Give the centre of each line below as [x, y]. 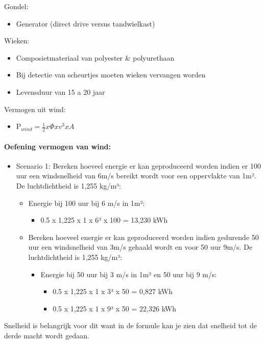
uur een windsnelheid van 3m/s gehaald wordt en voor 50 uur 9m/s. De [140, 247]
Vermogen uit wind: [35, 109]
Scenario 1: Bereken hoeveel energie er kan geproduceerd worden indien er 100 [139, 165]
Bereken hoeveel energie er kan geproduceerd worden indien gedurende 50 [143, 237]
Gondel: [16, 6]
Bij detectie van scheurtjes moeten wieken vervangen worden [111, 75]
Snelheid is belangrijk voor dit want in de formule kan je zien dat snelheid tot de [130, 325]
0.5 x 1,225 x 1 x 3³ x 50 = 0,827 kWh [113, 291]
